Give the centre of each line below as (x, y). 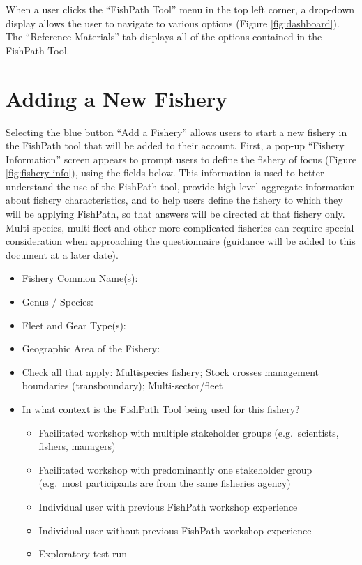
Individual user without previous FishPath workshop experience (175, 530)
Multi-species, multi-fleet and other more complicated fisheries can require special (180, 227)
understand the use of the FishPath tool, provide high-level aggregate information (181, 186)
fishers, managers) (77, 446)
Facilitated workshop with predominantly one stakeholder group (175, 469)
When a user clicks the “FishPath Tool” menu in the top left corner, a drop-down (180, 9)
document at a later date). (62, 254)
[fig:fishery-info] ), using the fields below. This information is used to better (165, 173)
